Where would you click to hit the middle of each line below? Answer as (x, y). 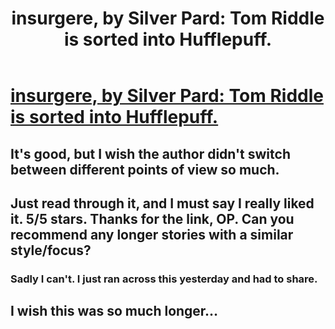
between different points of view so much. (145, 169)
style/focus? (51, 250)
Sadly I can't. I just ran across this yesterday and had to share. (164, 279)
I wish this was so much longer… (114, 311)
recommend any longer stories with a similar (152, 234)
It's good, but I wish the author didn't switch (150, 153)
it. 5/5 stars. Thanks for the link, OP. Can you (152, 218)
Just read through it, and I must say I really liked (162, 203)
